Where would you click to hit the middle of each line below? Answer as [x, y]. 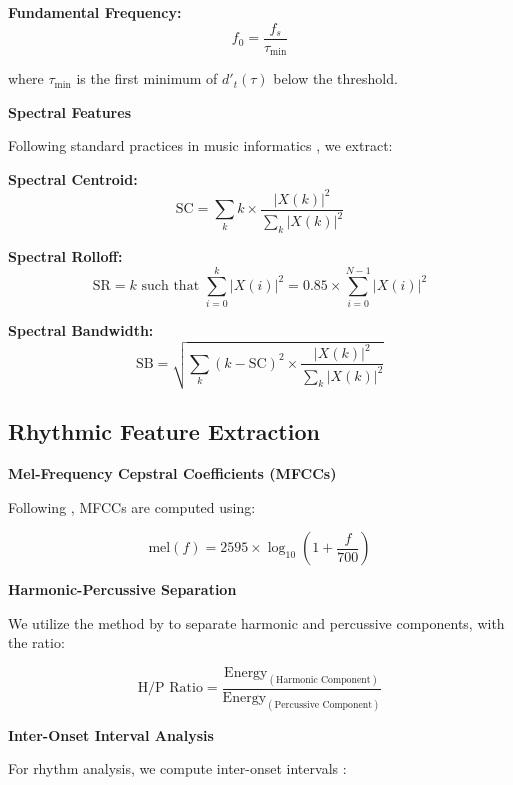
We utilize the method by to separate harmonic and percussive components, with [256, 622]
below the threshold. [335, 78]
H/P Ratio [170, 688]
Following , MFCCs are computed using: [132, 506]
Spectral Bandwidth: [81, 329]
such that [170, 285]
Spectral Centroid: [73, 178]
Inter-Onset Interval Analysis [111, 734]
